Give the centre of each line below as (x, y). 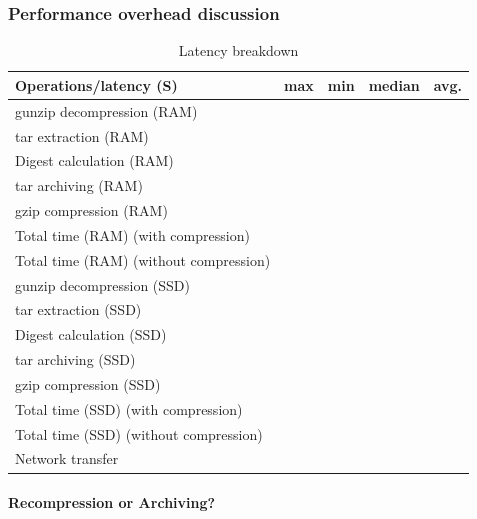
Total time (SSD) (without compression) (139, 433)
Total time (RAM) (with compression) (132, 234)
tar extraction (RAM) (82, 135)
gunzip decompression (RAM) (106, 110)
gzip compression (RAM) (91, 210)
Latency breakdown (238, 50)
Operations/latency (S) (96, 84)
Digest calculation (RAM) (94, 160)
